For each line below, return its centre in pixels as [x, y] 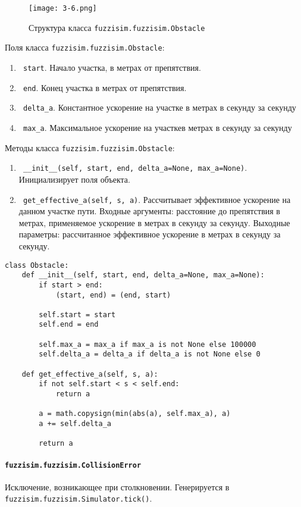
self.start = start [77, 314]
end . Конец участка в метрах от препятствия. [105, 87]
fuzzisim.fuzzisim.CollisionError [73, 465]
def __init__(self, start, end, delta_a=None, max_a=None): [143, 275]
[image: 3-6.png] [63, 8]
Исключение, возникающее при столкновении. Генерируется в [117, 486]
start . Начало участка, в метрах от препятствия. [112, 67]
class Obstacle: [37, 265]
